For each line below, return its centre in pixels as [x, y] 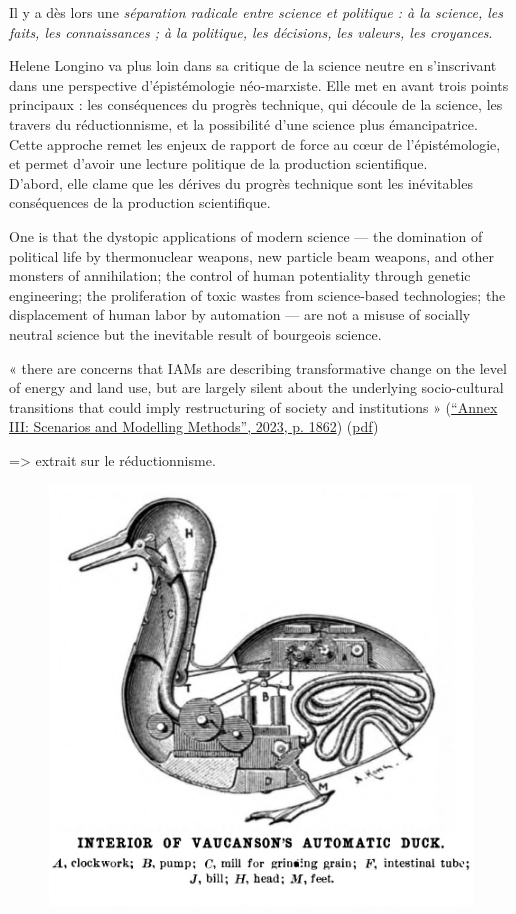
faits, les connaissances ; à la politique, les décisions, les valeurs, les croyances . [251, 31]
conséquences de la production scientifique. [140, 202]
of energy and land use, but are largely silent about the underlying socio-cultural [256, 387]
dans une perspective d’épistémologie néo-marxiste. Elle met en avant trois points [259, 84]
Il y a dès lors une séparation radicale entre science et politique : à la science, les [256, 12]
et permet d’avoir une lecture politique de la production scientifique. [218, 163]
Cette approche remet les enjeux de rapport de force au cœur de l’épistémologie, [255, 143]
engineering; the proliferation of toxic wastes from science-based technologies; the [257, 294]
